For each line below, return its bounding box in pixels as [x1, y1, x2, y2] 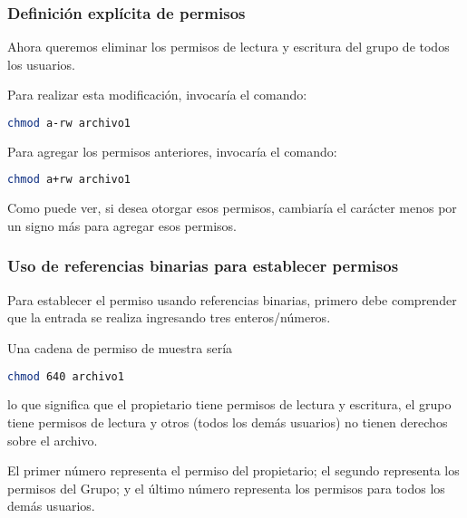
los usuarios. [7, 54, 75, 73]
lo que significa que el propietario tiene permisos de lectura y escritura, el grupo [7, 395, 452, 414]
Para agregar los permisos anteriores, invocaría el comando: [7, 141, 337, 160]
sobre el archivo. [7, 430, 98, 449]
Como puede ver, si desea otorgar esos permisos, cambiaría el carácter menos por [7, 198, 457, 217]
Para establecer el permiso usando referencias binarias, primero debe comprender [7, 290, 457, 309]
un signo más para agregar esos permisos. [7, 216, 237, 235]
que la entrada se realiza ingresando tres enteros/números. [7, 308, 331, 327]
